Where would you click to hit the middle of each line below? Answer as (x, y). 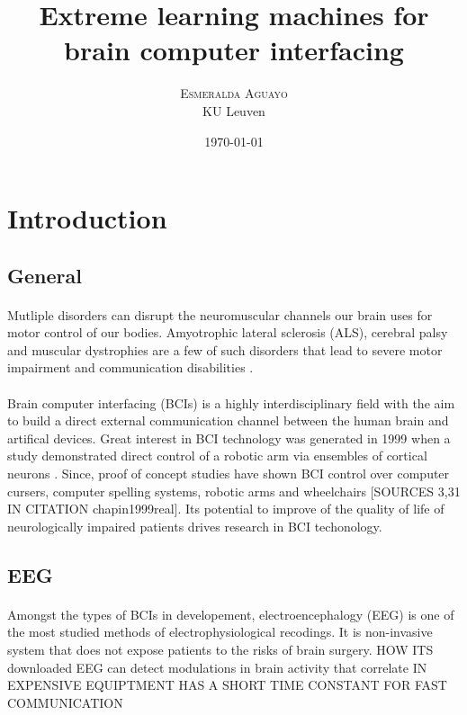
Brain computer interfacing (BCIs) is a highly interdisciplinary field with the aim (231, 402)
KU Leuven (234, 110)
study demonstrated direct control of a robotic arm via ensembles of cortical (217, 456)
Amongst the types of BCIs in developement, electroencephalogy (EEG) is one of (231, 614)
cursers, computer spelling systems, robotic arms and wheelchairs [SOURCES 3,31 (234, 491)
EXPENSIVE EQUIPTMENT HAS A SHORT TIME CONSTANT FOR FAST (227, 685)
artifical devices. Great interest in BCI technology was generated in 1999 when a (229, 438)
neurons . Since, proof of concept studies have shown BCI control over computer (229, 473)
